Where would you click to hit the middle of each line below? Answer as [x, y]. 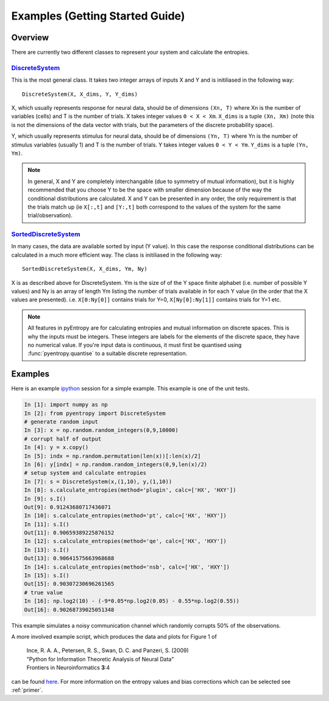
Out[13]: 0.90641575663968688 [69, 559]
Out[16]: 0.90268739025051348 [69, 609]
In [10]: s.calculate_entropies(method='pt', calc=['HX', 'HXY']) [125, 516]
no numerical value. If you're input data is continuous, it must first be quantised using [135, 345]
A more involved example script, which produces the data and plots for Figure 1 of [114, 636]
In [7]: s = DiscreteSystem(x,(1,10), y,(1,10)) [98, 481]
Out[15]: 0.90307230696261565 [69, 584]
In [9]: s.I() [45, 498]
